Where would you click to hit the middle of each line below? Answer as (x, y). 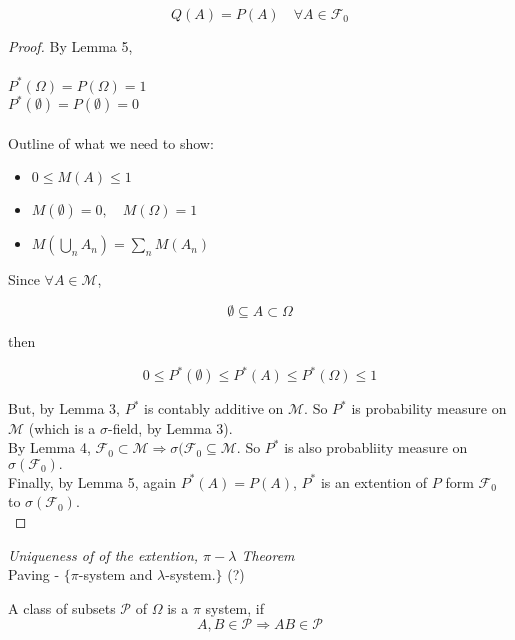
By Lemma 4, (49, 447)
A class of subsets (62, 607)
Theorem (268, 554)
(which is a (62, 427)
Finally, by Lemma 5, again (92, 481)
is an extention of (374, 481)
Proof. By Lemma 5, (70, 46)
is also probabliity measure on (376, 447)
